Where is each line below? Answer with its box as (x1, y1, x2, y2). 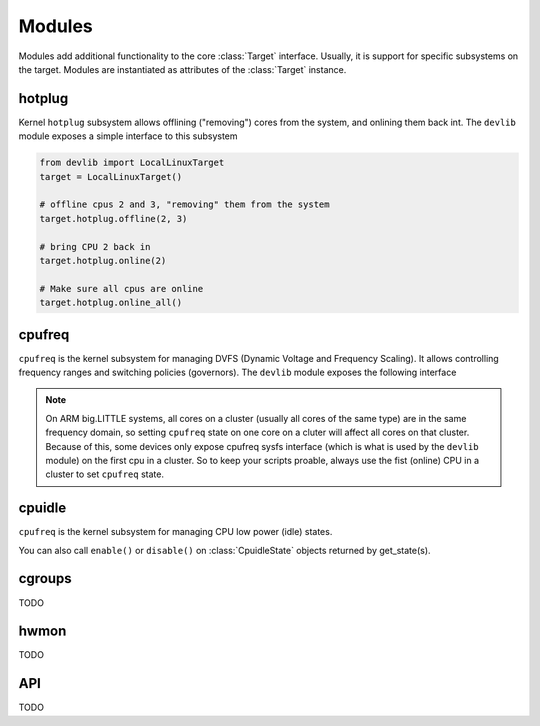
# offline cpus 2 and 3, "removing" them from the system (39, 199, 330, 210)
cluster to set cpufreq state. (45, 468, 165, 480)
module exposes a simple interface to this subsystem (18, 130, 239, 142)
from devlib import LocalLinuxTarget (39, 157, 225, 169)
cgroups (18, 570, 72, 587)
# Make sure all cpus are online (39, 283, 204, 294)
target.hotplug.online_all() (39, 297, 183, 309)
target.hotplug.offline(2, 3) (39, 213, 188, 224)
